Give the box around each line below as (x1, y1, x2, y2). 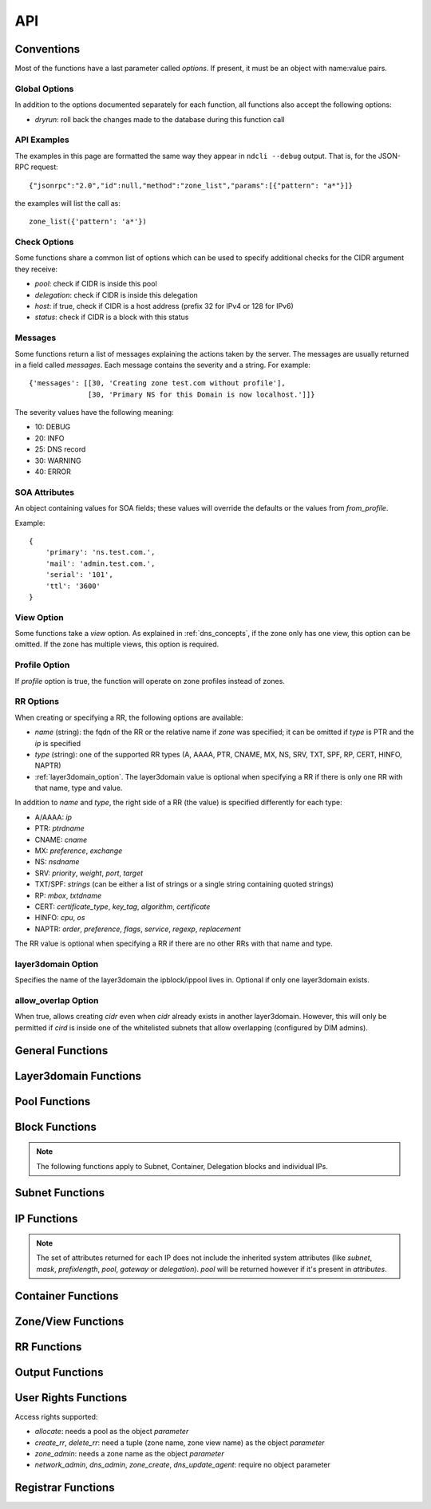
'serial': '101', (45, 571, 113, 579)
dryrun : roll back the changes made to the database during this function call (34, 114, 285, 124)
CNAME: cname (34, 835, 88, 844)
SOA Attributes (14, 487, 75, 498)
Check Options (14, 236, 74, 247)
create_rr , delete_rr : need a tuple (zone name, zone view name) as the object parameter (34, 1437, 325, 1448)
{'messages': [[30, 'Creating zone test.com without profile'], (29, 379, 287, 388)
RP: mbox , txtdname (34, 891, 102, 900)
